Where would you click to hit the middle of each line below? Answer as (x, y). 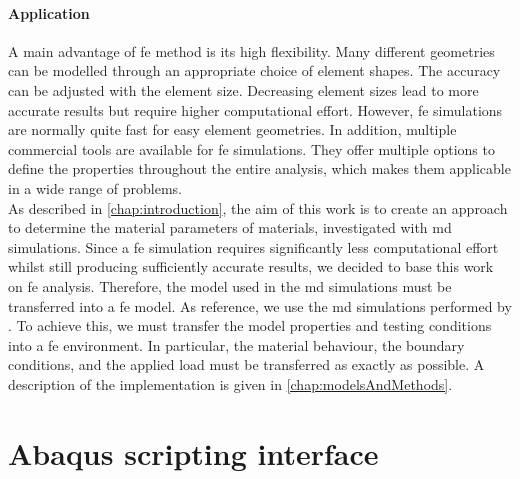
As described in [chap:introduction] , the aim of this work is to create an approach (258, 207)
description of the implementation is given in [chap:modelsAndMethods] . (230, 383)
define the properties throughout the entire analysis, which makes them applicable (259, 168)
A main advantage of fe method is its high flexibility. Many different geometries (251, 50)
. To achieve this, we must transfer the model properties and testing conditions (250, 325)
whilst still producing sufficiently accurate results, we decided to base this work (251, 266)
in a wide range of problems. (95, 187)
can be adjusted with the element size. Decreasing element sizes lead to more (243, 89)
